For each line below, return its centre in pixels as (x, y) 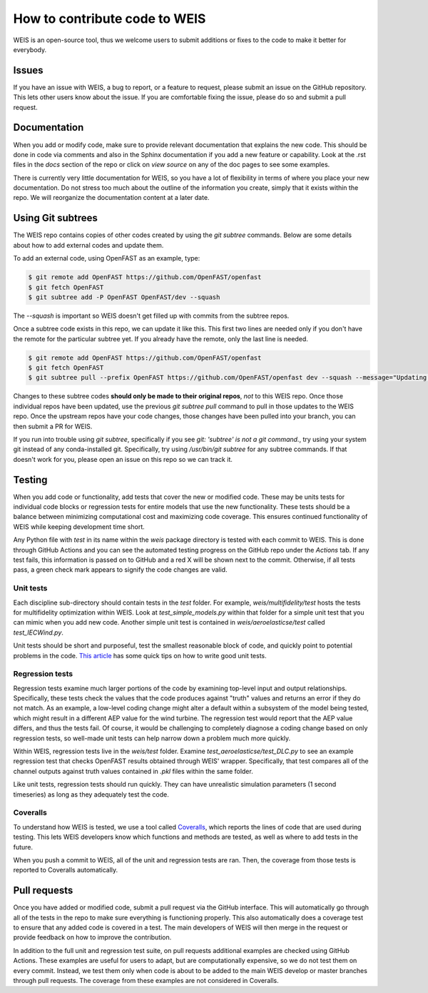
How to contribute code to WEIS (109, 19)
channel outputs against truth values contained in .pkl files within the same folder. (133, 771)
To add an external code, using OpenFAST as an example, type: (107, 258)
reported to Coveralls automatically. (66, 870)
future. (23, 847)
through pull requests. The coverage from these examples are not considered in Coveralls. (146, 980)
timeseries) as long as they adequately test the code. (91, 794)
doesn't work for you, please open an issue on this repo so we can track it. (123, 459)
